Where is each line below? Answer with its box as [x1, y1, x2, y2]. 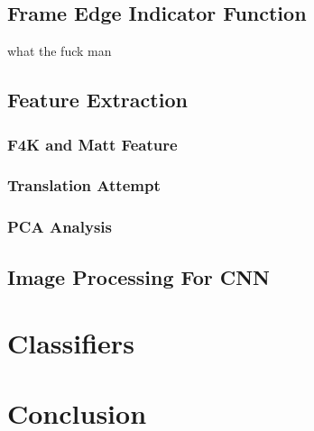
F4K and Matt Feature [7, 133, 178, 155]
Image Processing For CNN [7, 262, 271, 290]
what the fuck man [7, 41, 112, 60]
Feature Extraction [7, 86, 188, 114]
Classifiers [7, 325, 134, 362]
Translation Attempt [7, 174, 161, 197]
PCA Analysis [7, 215, 112, 238]
